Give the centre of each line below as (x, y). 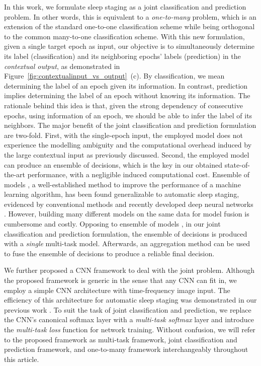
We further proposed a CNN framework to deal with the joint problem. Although (129, 270)
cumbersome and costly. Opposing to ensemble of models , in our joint (112, 224)
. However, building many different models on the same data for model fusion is (127, 214)
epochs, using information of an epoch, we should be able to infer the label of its (128, 115)
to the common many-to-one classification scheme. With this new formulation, (124, 36)
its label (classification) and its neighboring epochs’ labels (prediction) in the (122, 56)
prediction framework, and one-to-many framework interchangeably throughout (126, 349)
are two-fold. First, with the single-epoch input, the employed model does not (123, 135)
